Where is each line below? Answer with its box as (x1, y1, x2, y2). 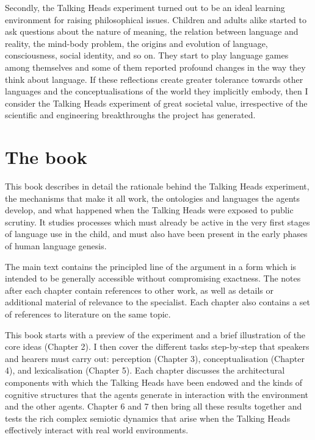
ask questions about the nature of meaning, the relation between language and (5, 25, 299, 38)
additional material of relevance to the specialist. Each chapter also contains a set (5, 296, 310, 308)
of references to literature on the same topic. (5, 308, 171, 320)
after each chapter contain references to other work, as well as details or (5, 283, 273, 296)
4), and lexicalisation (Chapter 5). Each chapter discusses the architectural (5, 364, 285, 377)
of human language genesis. (5, 240, 107, 252)
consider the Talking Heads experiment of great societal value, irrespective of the (5, 96, 308, 109)
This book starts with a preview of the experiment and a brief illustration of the (5, 328, 306, 341)
